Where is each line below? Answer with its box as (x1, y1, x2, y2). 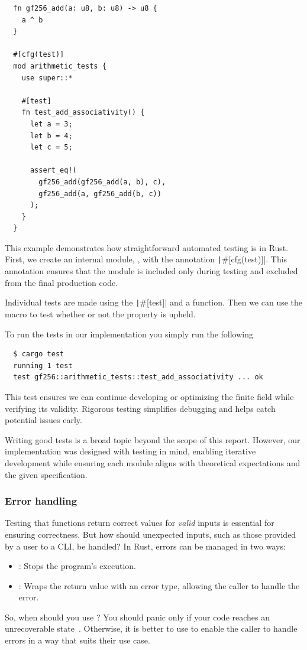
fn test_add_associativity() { (21, 108, 145, 117)
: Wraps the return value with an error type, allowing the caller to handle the (18, 579, 300, 591)
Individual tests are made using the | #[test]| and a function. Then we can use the (5, 296, 303, 308)
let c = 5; (30, 143, 73, 152)
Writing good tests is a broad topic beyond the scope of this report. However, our (5, 433, 300, 446)
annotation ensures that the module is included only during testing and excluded (5, 265, 298, 277)
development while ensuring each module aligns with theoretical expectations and (5, 456, 300, 469)
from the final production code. (5, 276, 118, 288)
